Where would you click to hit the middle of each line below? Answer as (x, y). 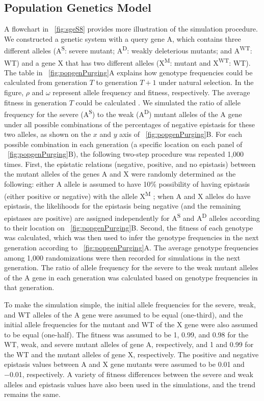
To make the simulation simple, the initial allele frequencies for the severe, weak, (130, 304)
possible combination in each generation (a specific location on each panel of (123, 144)
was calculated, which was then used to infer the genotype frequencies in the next (131, 237)
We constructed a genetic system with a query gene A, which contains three (123, 38)
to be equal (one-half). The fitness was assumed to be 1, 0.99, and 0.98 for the (126, 334)
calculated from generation (46, 82)
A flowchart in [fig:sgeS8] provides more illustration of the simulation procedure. (131, 29)
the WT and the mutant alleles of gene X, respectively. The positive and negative (131, 354)
